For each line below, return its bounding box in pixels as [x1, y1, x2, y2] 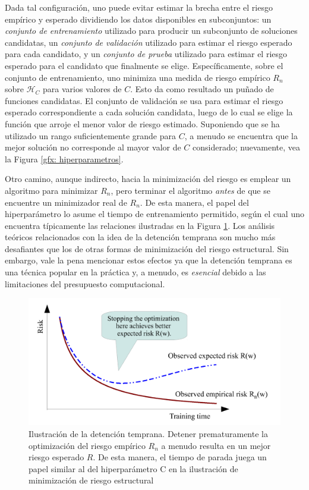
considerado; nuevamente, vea [193, 141, 300, 153]
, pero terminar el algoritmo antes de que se [111, 184, 270, 196]
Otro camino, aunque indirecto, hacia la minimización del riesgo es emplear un [5, 172, 291, 185]
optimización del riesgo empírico [29, 439, 146, 451]
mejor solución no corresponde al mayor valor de [5, 141, 181, 153]
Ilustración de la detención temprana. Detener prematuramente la [29, 427, 268, 439]
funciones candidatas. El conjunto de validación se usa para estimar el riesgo [5, 94, 283, 106]
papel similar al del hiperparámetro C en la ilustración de [29, 462, 238, 475]
